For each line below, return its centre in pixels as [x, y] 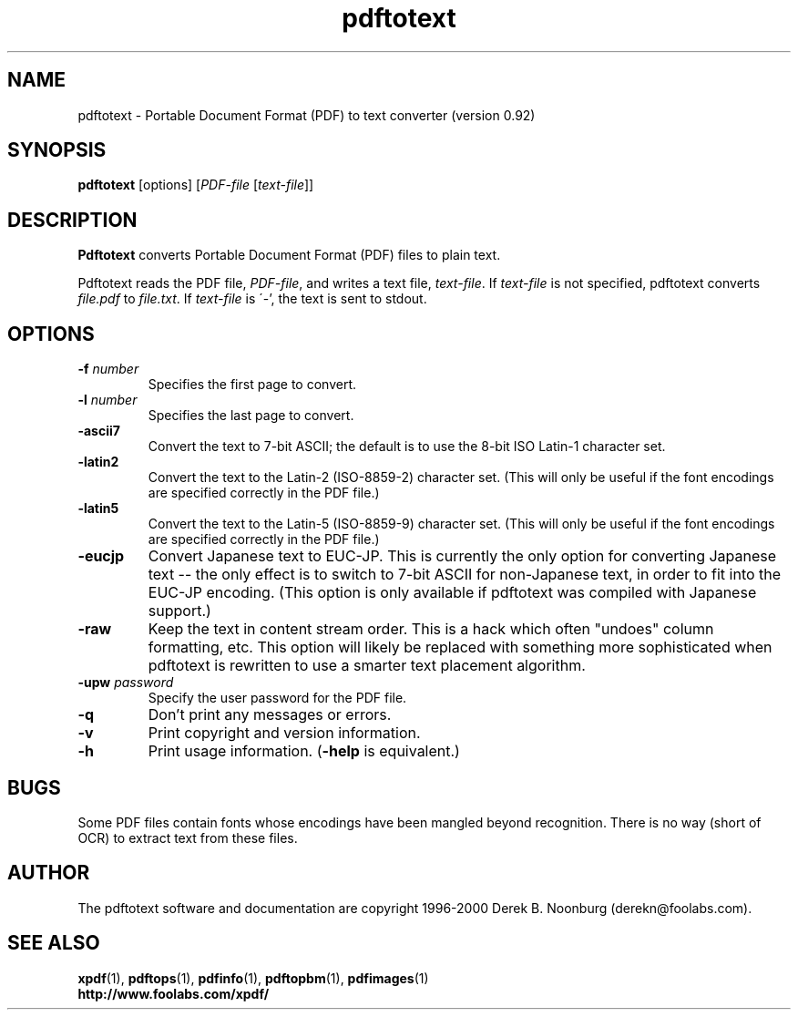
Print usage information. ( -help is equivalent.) [304, 751]
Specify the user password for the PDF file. [277, 698]
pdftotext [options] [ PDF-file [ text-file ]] [196, 185]
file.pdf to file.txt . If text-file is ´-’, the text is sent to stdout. [252, 299]
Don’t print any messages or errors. [270, 715]
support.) [179, 611]
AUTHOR [49, 873]
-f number [108, 369]
